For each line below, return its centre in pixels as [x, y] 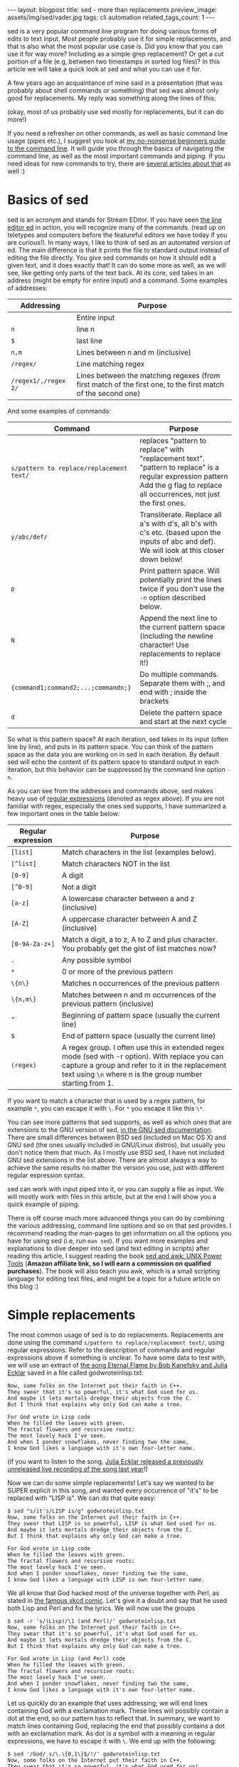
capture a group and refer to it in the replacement [144, 1065]
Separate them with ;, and [182, 683]
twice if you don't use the [182, 589]
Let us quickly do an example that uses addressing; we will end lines [108, 1703]
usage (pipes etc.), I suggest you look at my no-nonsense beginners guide [117, 141]
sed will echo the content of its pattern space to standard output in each [113, 762]
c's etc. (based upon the [180, 532]
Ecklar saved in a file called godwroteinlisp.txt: [75, 1373]
